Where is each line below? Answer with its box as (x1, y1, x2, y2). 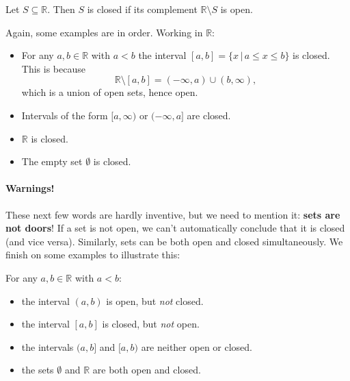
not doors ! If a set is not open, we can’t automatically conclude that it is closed (5, 221, 345, 235)
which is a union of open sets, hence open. (21, 85, 198, 99)
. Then (47, 2, 75, 16)
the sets (21, 362, 54, 377)
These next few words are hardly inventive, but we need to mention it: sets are (5, 207, 340, 221)
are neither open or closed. (141, 339, 252, 354)
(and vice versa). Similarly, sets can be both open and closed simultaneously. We (5, 234, 343, 248)
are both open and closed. (92, 362, 201, 377)
